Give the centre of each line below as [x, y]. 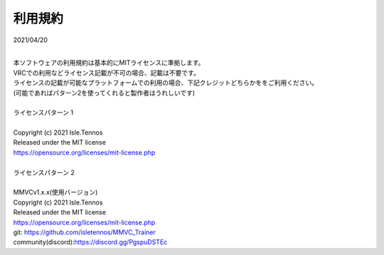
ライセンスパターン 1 [43, 113]
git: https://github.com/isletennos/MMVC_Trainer [85, 232]
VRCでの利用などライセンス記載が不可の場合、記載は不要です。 [107, 73]
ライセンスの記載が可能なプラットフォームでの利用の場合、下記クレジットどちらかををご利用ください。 [166, 83]
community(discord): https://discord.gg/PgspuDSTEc [90, 242]
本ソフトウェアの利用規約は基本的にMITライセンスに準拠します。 [109, 63]
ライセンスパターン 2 [44, 172]
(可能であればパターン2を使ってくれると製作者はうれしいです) [104, 93]
